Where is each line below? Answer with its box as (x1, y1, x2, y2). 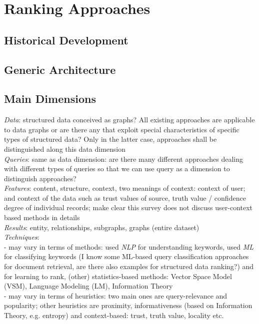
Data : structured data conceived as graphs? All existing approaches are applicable (4, 114, 255, 125)
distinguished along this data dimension (4, 143, 126, 154)
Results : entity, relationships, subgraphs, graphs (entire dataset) (4, 222, 199, 232)
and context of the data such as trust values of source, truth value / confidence (4, 192, 246, 203)
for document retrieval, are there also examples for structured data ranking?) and (4, 261, 254, 272)
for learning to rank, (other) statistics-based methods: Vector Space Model (4, 271, 232, 281)
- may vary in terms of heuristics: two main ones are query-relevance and (4, 290, 227, 301)
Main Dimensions (4, 91, 96, 106)
